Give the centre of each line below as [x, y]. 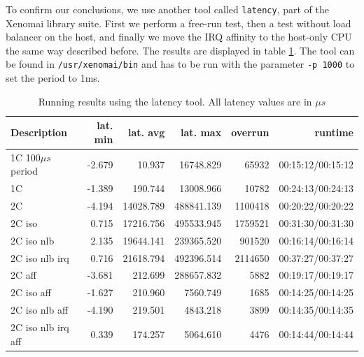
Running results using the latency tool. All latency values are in [175, 101]
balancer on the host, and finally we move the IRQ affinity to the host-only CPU [179, 37]
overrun [250, 132]
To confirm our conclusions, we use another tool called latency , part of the [167, 9]
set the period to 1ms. [53, 78]
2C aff [23, 275]
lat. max [201, 132]
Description [39, 132]
